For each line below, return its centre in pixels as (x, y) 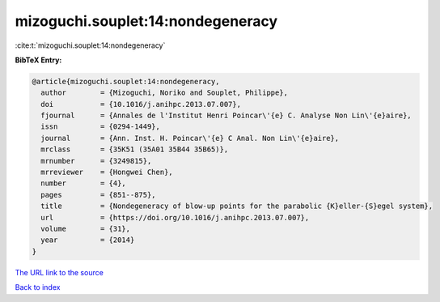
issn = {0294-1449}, (101, 127)
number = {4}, (84, 183)
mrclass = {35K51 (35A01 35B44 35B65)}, (135, 149)
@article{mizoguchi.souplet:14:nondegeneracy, (126, 81)
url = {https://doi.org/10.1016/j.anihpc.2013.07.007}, (175, 217)
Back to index (38, 287)
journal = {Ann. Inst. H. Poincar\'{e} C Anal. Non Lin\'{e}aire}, (190, 138)
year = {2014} (88, 240)
